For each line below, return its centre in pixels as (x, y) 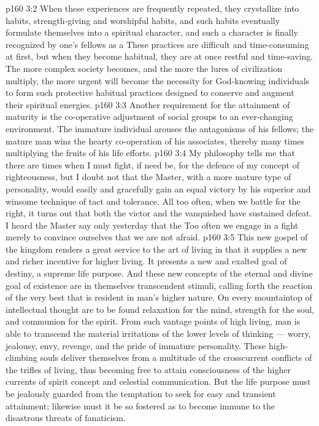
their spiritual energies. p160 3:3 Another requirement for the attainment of (148, 104)
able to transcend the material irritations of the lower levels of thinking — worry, (158, 333)
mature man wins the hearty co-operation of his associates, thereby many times (155, 140)
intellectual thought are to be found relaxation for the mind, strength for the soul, (160, 309)
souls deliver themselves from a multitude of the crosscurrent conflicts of (176, 357)
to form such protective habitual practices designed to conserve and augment (150, 93)
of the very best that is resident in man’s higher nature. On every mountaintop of (159, 297)
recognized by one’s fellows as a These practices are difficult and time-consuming (157, 44)
